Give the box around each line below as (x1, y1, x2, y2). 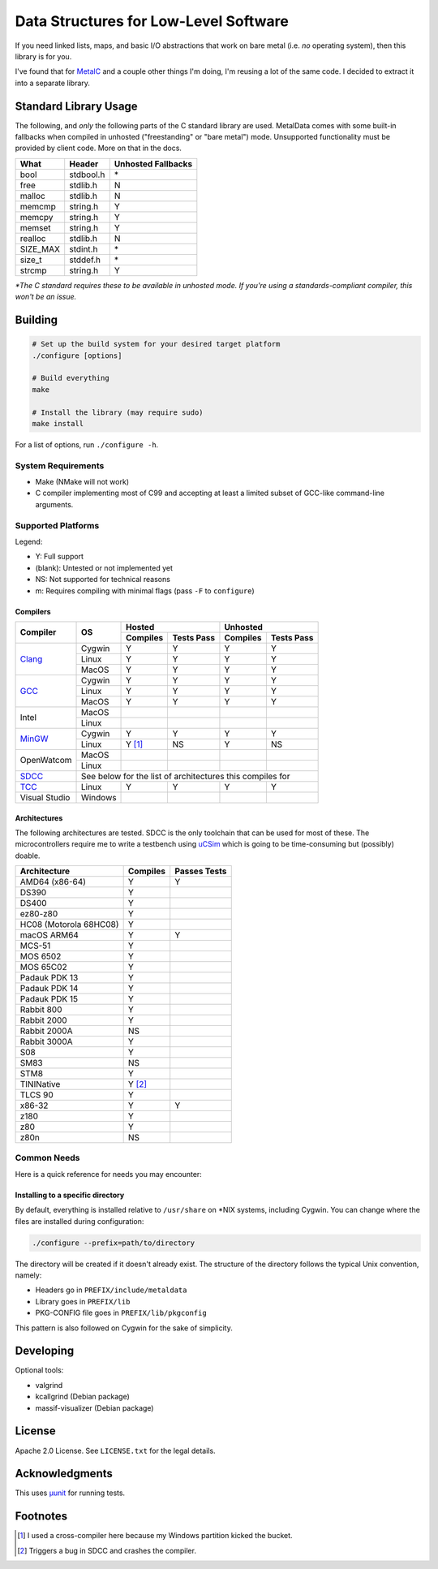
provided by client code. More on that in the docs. (15, 143, 182, 153)
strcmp (19, 265, 48, 276)
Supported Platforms (15, 519, 100, 531)
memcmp (19, 200, 57, 212)
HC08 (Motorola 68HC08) (19, 919, 119, 930)
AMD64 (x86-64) (19, 877, 87, 888)
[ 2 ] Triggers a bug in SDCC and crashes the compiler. (17, 1545, 196, 1555)
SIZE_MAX (19, 244, 61, 255)
